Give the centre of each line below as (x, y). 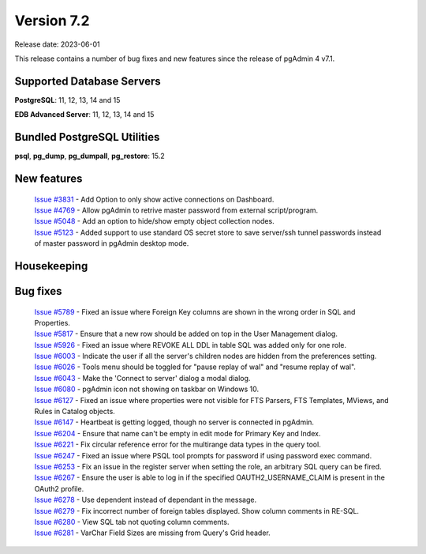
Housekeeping (51, 266)
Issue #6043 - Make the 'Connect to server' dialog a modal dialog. (142, 378)
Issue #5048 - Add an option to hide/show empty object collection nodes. (155, 221)
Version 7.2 (52, 21)
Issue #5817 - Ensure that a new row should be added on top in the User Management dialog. (186, 334)
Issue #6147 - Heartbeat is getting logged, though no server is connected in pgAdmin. (174, 422)
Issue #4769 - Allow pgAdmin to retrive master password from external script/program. (176, 210)
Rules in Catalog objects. (75, 412)
